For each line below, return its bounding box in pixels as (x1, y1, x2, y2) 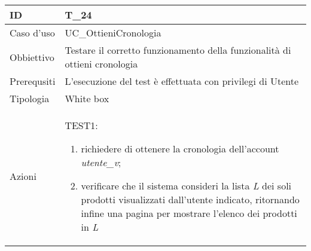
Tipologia (10, 91, 50, 105)
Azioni (10, 169, 36, 183)
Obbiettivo (10, 50, 54, 64)
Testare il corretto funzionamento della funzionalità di (65, 43, 291, 57)
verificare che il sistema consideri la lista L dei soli (81, 179, 292, 192)
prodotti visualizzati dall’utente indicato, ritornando (81, 192, 300, 206)
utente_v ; (81, 155, 121, 169)
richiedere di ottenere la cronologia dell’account (81, 142, 279, 155)
